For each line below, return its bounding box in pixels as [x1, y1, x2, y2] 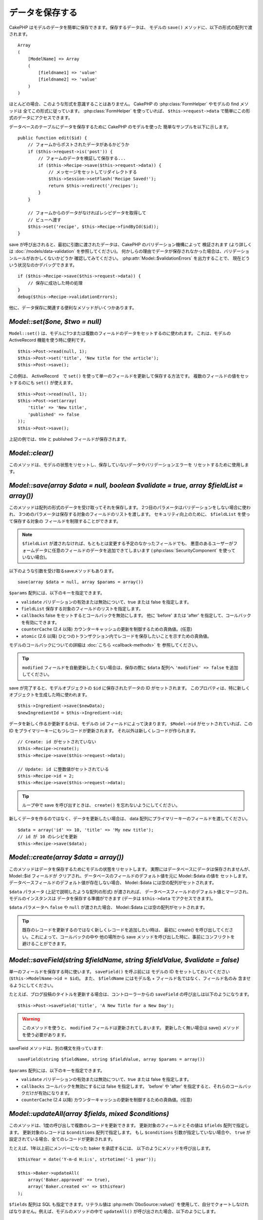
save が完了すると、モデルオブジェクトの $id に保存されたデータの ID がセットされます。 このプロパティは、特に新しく [9, 685, 250, 691]
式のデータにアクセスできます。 [9, 115, 73, 121]
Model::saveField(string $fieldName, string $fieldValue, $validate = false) [9, 956, 240, 964]
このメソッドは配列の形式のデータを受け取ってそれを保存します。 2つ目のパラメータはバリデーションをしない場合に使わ [9, 504, 251, 510]
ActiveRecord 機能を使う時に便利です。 [9, 337, 88, 343]
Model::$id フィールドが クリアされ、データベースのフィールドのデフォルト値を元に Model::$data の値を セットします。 [9, 873, 250, 878]
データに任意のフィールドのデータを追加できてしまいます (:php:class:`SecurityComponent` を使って [35, 547, 236, 553]
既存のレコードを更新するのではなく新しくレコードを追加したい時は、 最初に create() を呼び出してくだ [22, 927, 229, 933]
